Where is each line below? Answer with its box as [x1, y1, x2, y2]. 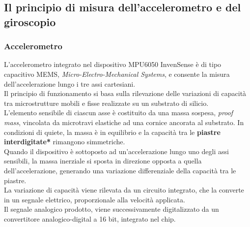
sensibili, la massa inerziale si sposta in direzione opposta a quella [4, 156, 202, 166]
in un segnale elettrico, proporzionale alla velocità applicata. [4, 194, 185, 204]
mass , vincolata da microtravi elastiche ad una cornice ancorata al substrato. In [4, 117, 244, 127]
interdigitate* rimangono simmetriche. [4, 136, 125, 147]
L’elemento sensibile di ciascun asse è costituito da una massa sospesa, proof [4, 107, 233, 118]
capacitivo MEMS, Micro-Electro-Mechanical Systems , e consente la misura [4, 68, 230, 79]
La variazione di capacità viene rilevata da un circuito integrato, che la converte [4, 185, 244, 195]
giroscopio [4, 14, 56, 29]
